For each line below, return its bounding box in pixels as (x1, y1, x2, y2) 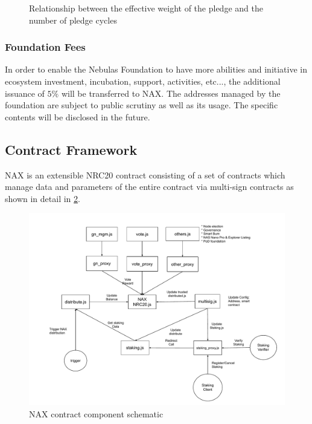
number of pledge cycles (29, 13, 117, 26)
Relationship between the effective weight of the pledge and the (29, 2, 263, 14)
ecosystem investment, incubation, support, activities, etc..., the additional (5, 75, 281, 87)
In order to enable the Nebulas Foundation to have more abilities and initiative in (5, 63, 308, 76)
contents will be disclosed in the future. (5, 110, 150, 123)
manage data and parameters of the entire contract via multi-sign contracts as (5, 180, 294, 193)
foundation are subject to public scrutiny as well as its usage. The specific (5, 99, 278, 111)
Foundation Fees (5, 39, 86, 54)
